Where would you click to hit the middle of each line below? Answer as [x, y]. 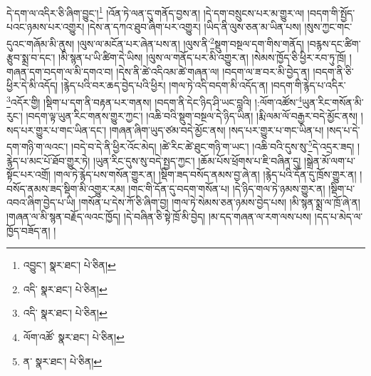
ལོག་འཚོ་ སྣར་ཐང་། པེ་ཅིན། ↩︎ [74, 336]
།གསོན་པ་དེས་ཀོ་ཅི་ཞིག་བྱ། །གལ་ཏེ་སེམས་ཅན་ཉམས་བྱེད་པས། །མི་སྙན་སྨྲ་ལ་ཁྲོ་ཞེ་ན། [219, 202]
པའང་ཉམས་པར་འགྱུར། [46, 27]
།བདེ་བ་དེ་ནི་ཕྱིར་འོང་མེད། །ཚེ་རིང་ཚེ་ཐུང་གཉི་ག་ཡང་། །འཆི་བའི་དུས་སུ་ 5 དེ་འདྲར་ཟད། [213, 145]
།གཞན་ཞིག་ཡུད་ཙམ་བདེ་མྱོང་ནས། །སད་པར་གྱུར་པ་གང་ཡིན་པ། [216, 129]
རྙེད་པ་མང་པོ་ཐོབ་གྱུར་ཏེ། [48, 160]
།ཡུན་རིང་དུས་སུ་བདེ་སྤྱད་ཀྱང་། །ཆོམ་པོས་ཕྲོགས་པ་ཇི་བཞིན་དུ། [197, 160]
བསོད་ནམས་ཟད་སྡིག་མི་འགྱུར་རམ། [66, 188]
